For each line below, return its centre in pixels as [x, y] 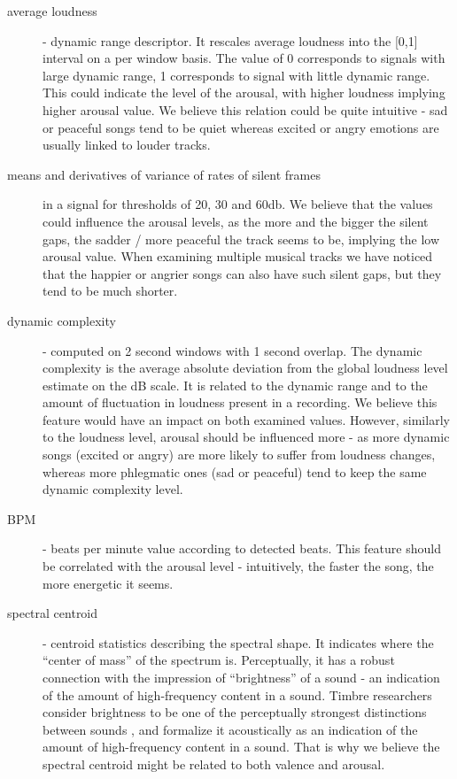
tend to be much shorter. [110, 291]
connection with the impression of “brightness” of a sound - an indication [241, 677]
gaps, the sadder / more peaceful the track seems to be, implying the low [241, 239]
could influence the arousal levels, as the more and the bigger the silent [236, 221]
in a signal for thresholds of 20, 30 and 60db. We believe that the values [238, 204]
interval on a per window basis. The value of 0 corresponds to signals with [244, 58]
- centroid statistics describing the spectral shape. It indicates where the [238, 642]
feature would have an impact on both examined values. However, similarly [246, 419]
